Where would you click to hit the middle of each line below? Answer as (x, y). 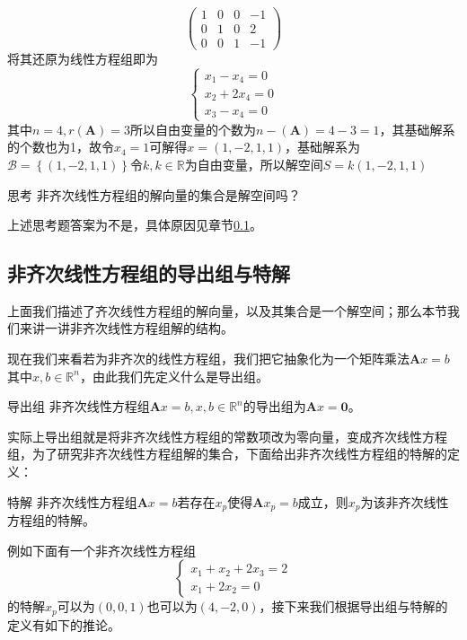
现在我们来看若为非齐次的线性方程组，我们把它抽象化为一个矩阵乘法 (208, 359)
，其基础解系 (417, 129)
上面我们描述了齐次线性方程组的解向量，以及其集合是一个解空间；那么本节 (227, 310)
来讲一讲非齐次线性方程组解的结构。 (126, 328)
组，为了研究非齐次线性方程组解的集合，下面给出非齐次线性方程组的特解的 (227, 454)
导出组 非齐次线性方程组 (79, 406)
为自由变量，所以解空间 (254, 164)
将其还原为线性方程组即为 (83, 59)
